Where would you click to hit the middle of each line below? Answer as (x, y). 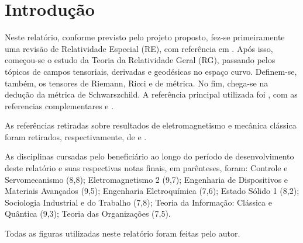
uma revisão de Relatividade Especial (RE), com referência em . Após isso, (139, 48)
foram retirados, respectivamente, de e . (76, 136)
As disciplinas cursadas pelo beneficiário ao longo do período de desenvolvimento (149, 156)
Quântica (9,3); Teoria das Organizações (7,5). (88, 214)
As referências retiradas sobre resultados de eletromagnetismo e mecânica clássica (151, 125)
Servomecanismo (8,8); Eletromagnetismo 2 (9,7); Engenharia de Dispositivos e (147, 179)
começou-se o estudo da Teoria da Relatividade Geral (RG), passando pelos (140, 60)
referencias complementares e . (59, 105)
